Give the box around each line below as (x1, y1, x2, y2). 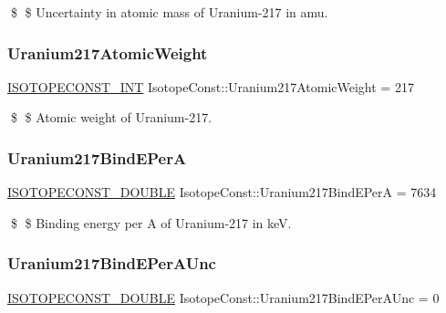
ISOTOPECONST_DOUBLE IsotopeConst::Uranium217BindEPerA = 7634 (7, 183, 437, 202)
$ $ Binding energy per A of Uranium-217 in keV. (10, 213, 292, 232)
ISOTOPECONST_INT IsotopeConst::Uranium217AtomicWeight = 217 (7, 77, 414, 96)
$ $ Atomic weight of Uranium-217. (10, 108, 213, 127)
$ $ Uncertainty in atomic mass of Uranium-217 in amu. (10, 3, 328, 21)
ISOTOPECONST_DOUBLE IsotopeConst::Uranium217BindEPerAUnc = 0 (7, 287, 440, 307)
